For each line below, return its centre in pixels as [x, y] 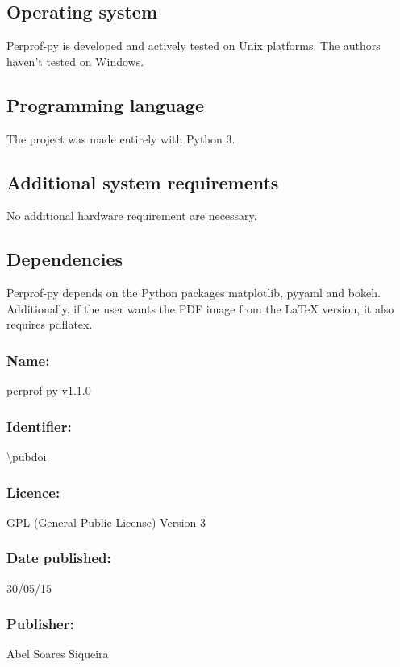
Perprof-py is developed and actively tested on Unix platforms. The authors [194, 46]
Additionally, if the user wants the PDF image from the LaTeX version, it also [200, 308]
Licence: [33, 492]
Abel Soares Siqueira [58, 654]
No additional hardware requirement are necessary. [132, 215]
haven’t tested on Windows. [75, 61]
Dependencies [65, 259]
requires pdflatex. [50, 324]
